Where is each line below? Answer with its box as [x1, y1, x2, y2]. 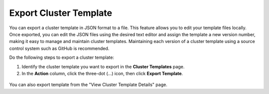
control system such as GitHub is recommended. [9, 45, 110, 51]
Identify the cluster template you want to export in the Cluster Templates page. [21, 63, 185, 69]
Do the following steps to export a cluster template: [9, 54, 115, 60]
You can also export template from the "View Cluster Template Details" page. [9, 82, 168, 88]
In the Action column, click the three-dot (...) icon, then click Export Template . [21, 70, 183, 76]
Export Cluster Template [9, 7, 112, 18]
